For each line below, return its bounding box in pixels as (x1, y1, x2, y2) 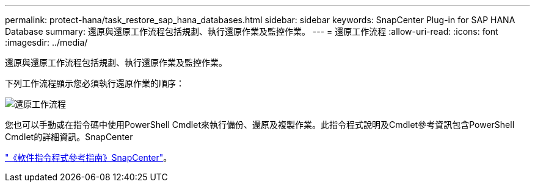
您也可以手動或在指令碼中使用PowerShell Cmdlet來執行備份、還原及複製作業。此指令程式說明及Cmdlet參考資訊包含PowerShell (5, 119, 515, 130)
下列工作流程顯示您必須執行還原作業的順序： (5, 78, 184, 88)
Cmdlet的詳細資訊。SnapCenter (5, 132, 133, 142)
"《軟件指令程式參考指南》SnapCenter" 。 (5, 152, 172, 163)
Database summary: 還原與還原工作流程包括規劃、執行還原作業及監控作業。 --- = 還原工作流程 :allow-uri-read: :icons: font (5, 26, 498, 37)
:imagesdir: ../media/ (5, 37, 88, 48)
